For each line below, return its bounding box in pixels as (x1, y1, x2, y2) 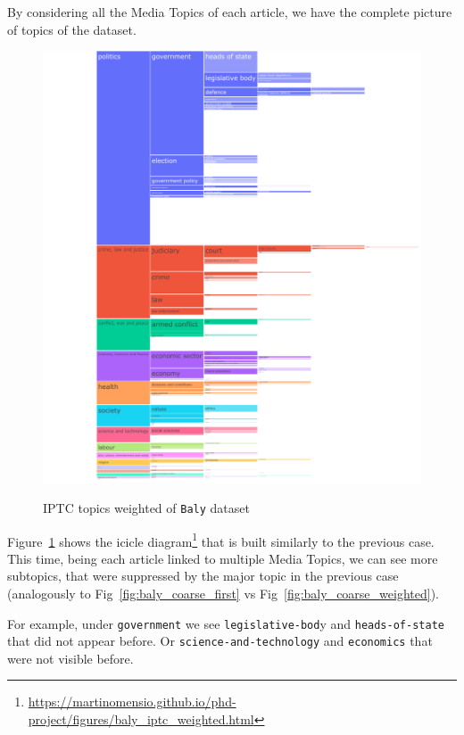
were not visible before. (7, 648, 134, 667)
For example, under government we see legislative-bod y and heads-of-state (7, 614, 444, 632)
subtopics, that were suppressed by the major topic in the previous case (7, 566, 399, 585)
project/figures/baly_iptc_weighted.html (28, 710, 254, 729)
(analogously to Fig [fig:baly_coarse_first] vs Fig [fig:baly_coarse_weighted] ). (7, 583, 439, 602)
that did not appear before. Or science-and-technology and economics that (7, 632, 433, 650)
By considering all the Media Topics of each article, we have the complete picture (7, 3, 452, 21)
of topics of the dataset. (7, 20, 137, 38)
